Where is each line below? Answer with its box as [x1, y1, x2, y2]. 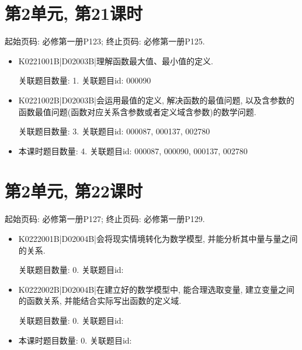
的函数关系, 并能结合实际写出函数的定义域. [18, 294, 182, 307]
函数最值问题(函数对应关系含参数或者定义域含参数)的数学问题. [18, 105, 256, 117]
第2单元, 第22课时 [5, 179, 143, 203]
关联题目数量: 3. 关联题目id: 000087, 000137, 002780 [18, 125, 210, 137]
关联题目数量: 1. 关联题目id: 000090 [18, 74, 151, 86]
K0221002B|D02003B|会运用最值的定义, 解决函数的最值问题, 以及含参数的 [18, 93, 295, 106]
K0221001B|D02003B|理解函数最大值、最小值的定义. [18, 54, 213, 67]
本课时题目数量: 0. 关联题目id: [18, 334, 132, 346]
